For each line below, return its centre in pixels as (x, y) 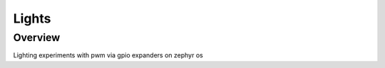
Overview (37, 38)
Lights (32, 18)
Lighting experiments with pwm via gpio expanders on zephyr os (108, 55)
